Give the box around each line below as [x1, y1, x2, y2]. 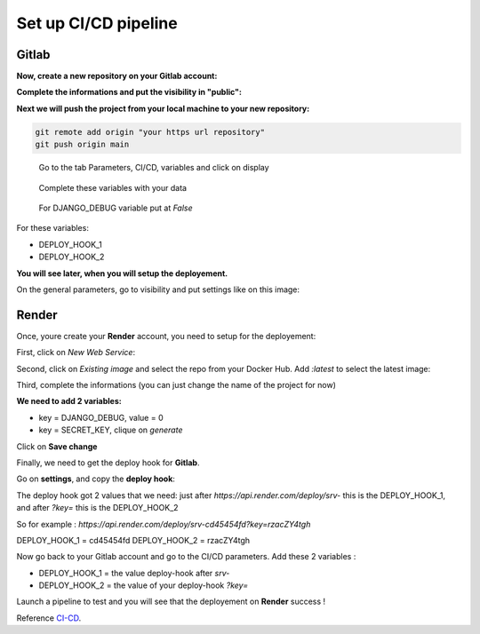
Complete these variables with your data [38, 182, 187, 193]
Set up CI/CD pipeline [16, 13, 178, 33]
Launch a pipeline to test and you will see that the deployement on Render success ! [16, 596, 326, 607]
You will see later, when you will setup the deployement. [16, 267, 228, 279]
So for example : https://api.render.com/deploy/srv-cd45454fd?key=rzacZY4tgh [16, 519, 311, 529]
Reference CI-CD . [16, 613, 82, 623]
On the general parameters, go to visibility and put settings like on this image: [16, 284, 300, 295]
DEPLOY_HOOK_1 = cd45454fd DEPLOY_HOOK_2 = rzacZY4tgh [16, 535, 251, 545]
